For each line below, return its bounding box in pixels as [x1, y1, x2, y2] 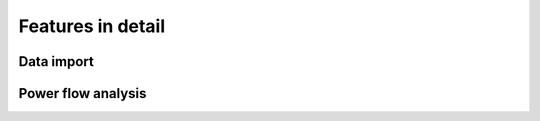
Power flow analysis [18, 85, 147, 102]
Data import [18, 53, 94, 70]
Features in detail [18, 15, 166, 37]
